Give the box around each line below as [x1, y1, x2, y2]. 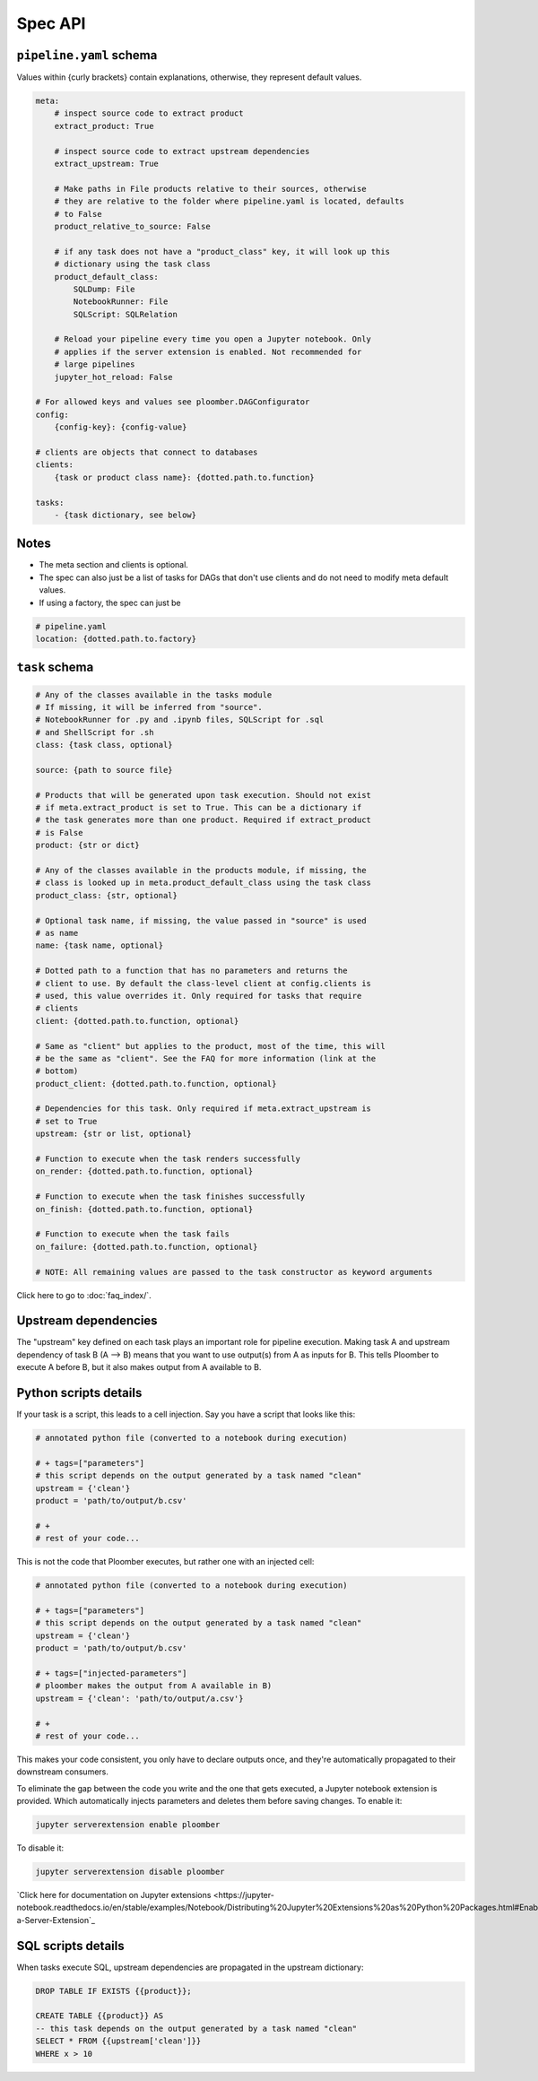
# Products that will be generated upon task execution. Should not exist [35, 790, 372, 800]
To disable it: [16, 1843, 65, 1853]
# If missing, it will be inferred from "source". [35, 702, 264, 712]
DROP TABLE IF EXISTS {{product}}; [35, 1986, 192, 1996]
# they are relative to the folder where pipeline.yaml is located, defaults [54, 196, 405, 206]
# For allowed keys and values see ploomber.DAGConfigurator [35, 397, 310, 407]
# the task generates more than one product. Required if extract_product [35, 815, 372, 825]
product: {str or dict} [35, 840, 141, 851]
